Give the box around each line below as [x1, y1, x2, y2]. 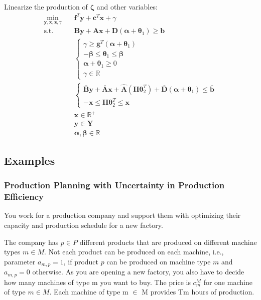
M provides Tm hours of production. [142, 286, 254, 297]
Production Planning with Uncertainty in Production [4, 179, 225, 191]
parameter [4, 256, 36, 266]
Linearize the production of [4, 2, 88, 12]
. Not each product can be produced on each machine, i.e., [44, 246, 224, 257]
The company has [4, 236, 59, 247]
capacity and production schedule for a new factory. [4, 219, 163, 230]
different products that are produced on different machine [79, 236, 257, 247]
